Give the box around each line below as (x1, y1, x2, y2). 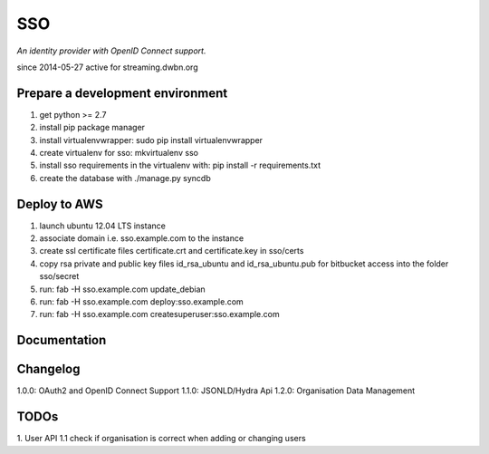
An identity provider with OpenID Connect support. (16, 45, 206, 56)
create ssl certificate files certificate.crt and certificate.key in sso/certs (39, 246, 304, 256)
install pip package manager (39, 122, 145, 133)
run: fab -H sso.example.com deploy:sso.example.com (39, 296, 244, 307)
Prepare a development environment (16, 85, 228, 101)
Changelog (16, 362, 81, 377)
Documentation (16, 333, 107, 348)
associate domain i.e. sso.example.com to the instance (39, 233, 244, 244)
